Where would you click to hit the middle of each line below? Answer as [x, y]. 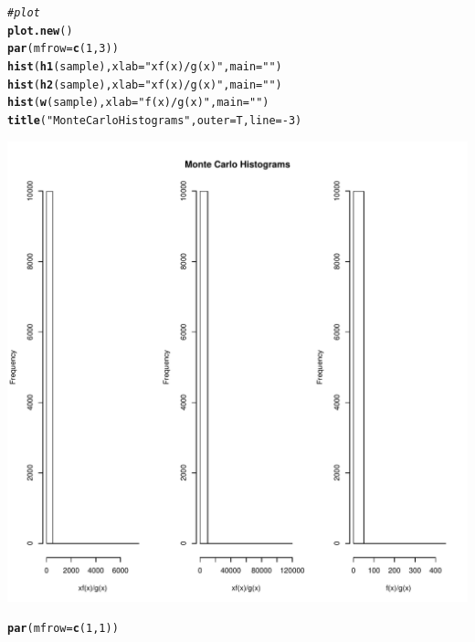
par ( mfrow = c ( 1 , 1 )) [63, 629]
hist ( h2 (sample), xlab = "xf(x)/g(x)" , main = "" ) [145, 84]
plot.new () [40, 31]
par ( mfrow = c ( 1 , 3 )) [63, 49]
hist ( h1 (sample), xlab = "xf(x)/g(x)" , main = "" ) [145, 66]
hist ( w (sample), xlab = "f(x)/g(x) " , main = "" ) [138, 103]
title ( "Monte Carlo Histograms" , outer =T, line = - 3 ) [155, 120]
